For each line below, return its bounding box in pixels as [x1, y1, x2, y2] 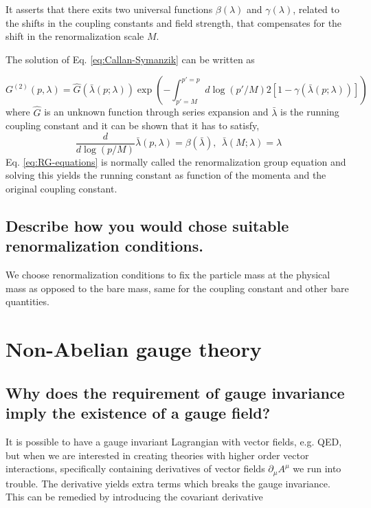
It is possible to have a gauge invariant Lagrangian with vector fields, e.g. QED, [5, 434, 342, 448]
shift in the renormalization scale [5, 29, 144, 43]
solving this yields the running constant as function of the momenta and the [5, 168, 326, 182]
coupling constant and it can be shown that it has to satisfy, [5, 118, 260, 133]
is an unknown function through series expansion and [44, 104, 269, 119]
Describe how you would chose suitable [5, 215, 289, 236]
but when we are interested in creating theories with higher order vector [5, 448, 309, 462]
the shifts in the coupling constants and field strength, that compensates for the [5, 15, 342, 30]
